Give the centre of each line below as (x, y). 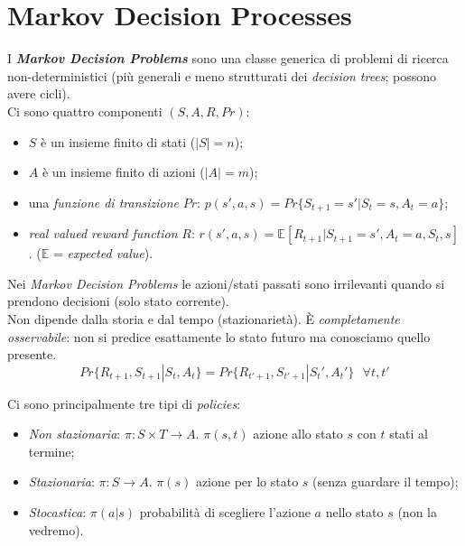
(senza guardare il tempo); (386, 481)
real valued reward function (103, 233)
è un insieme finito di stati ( (118, 141)
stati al (409, 434)
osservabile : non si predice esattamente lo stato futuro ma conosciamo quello (219, 336)
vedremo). (56, 529)
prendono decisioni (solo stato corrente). (118, 301)
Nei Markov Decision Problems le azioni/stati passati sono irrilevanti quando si (226, 283)
